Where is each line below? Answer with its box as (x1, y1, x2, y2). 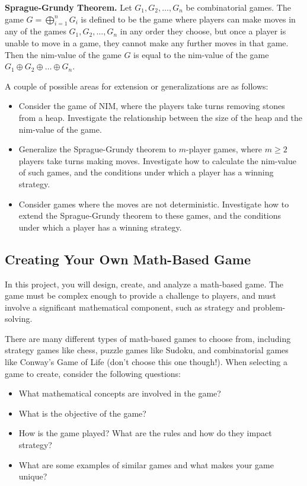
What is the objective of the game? (18, 407, 146, 419)
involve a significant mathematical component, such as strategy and (5, 300, 251, 313)
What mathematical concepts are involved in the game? (18, 387, 221, 399)
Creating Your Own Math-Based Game (5, 250, 251, 268)
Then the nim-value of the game (5, 48, 121, 60)
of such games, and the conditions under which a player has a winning (18, 166, 274, 178)
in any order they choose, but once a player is (120, 25, 286, 37)
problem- (252, 300, 286, 313)
